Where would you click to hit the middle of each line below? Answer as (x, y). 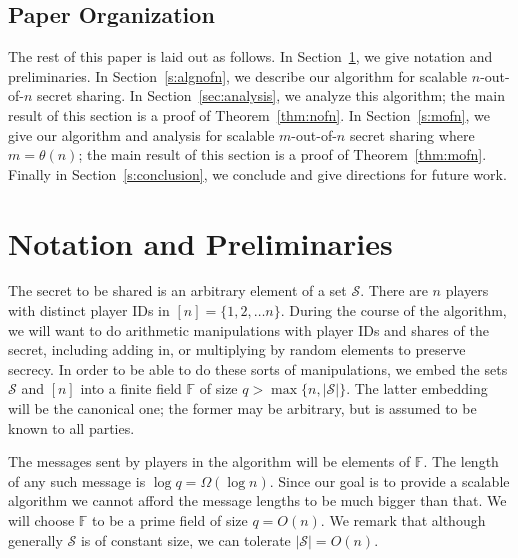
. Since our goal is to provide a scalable (389, 480)
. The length (461, 461)
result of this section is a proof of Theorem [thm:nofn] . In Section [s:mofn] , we (249, 114)
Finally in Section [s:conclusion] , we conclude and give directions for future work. (257, 173)
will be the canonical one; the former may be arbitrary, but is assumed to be (242, 408)
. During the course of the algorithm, (393, 310)
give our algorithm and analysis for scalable (141, 134)
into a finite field (131, 388)
